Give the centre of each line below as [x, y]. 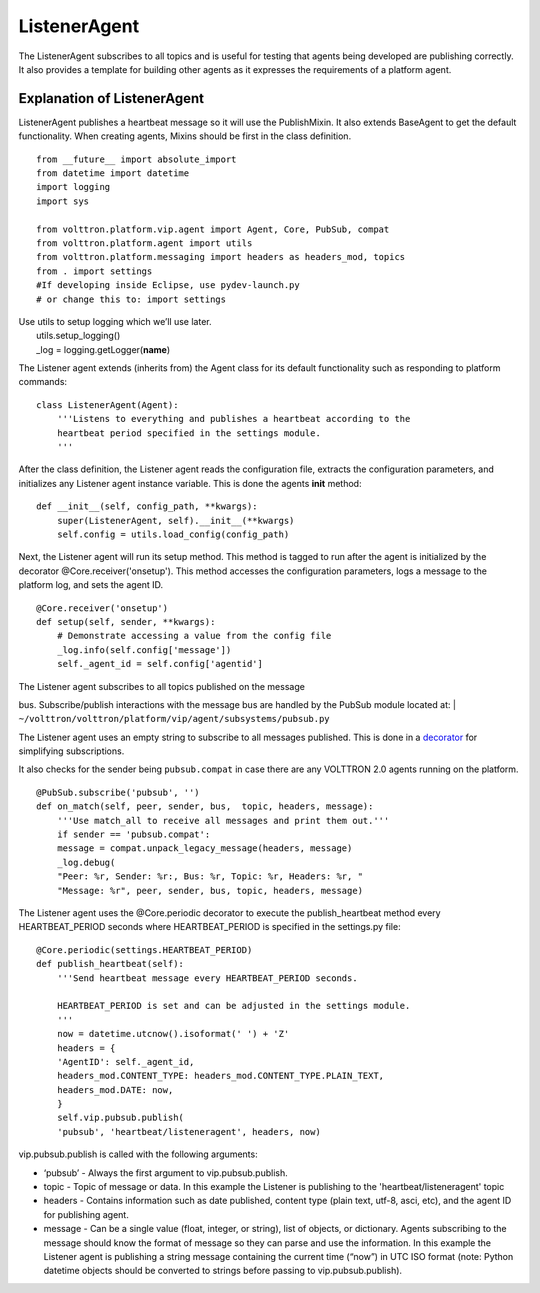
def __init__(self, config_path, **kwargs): [147, 506]
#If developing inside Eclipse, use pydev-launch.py [168, 285]
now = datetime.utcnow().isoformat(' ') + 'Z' [173, 1034]
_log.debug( [86, 862]
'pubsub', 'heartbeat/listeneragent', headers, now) [189, 1131]
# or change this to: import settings [131, 299]
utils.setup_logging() [78, 336]
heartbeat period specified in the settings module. [189, 433]
